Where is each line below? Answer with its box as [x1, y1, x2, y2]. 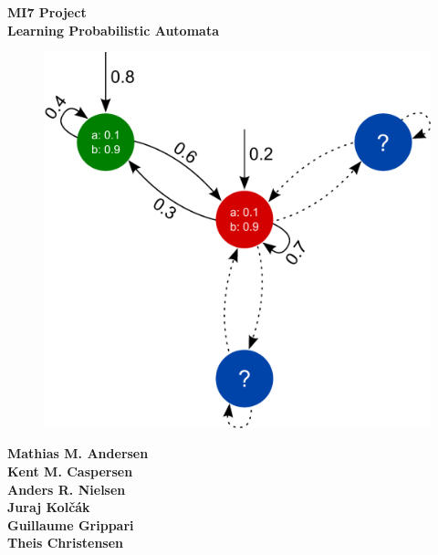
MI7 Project [7, 3, 87, 21]
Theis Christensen [7, 533, 124, 552]
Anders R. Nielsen [7, 479, 126, 498]
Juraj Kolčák [7, 497, 90, 517]
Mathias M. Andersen [7, 444, 149, 463]
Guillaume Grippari [7, 515, 134, 534]
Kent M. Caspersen [7, 461, 133, 480]
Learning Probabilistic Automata [7, 20, 219, 39]
